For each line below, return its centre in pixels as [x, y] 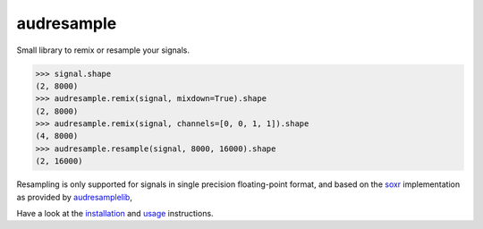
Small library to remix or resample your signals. [103, 50]
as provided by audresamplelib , [75, 197]
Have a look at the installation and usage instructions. [115, 214]
